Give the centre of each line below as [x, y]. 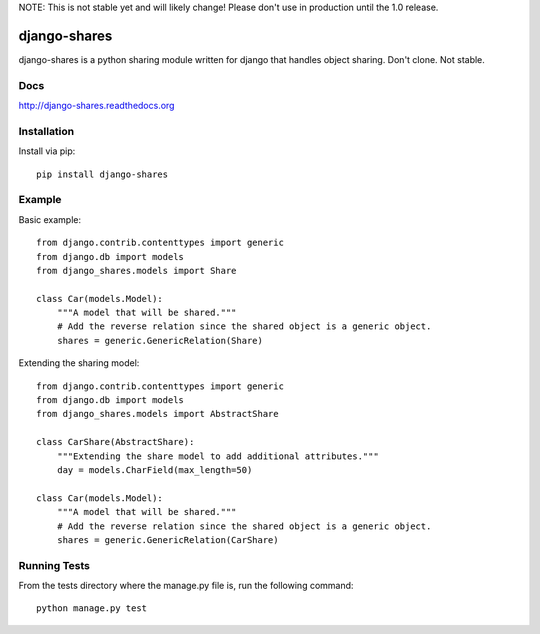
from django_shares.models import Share [136, 270]
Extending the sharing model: [79, 363]
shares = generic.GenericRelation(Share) [160, 340]
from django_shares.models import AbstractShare [157, 414]
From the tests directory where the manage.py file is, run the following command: [186, 586]
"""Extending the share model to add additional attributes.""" [217, 456]
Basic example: [50, 219]
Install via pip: [47, 151]
